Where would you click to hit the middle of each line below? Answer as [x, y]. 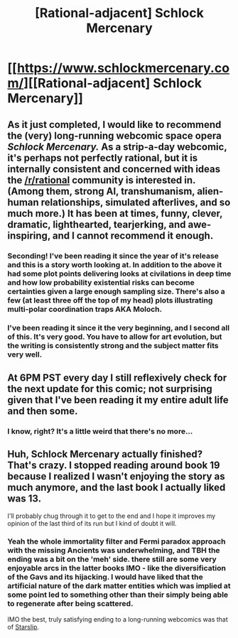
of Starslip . [23, 627]
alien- [210, 191]
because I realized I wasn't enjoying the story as [116, 476]
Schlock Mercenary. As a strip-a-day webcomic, [117, 147]
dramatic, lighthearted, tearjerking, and [97, 224]
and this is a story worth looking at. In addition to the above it [115, 264]
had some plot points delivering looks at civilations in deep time [119, 274]
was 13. [24, 499]
